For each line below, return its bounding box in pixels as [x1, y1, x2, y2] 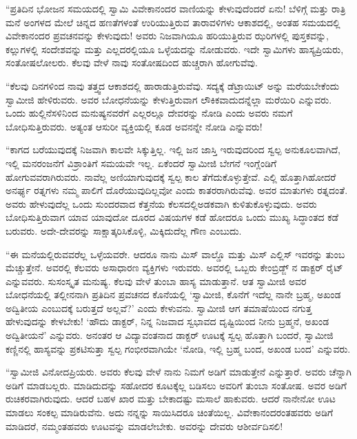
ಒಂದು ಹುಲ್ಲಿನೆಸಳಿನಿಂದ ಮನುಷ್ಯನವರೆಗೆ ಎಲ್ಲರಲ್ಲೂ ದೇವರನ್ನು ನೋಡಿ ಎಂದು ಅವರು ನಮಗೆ [6, 106, 293, 120]
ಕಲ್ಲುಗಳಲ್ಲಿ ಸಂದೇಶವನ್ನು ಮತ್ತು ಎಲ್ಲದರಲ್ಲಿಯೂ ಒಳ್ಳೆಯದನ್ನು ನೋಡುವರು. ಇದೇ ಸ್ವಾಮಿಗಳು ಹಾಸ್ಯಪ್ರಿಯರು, [6, 41, 344, 56]
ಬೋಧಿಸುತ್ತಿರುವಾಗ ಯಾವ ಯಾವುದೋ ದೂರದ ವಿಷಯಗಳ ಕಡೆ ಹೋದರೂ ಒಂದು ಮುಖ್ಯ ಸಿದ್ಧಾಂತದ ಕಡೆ [6, 210, 338, 224]
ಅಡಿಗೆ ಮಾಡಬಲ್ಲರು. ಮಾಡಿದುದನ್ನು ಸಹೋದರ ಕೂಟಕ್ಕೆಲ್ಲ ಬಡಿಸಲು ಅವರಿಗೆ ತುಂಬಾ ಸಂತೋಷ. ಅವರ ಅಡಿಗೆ [6, 378, 347, 392]
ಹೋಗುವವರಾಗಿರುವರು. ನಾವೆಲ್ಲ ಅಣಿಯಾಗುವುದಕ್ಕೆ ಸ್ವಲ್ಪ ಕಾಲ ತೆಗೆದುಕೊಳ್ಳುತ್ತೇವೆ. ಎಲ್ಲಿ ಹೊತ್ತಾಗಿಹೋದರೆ [6, 169, 336, 184]
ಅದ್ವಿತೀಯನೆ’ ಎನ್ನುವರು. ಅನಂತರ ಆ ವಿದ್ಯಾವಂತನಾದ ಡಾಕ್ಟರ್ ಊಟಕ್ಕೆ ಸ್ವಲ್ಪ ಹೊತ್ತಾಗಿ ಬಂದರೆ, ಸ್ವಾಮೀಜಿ [6, 328, 334, 342]
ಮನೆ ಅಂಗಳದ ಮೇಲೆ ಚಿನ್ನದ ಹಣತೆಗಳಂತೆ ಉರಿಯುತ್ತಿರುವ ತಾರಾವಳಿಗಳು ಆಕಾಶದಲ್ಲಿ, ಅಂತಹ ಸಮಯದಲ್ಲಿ [6, 14, 340, 29]
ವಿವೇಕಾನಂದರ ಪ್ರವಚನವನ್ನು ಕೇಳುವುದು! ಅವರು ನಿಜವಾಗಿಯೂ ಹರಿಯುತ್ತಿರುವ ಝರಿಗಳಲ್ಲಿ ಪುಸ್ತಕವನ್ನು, [6, 28, 329, 43]
